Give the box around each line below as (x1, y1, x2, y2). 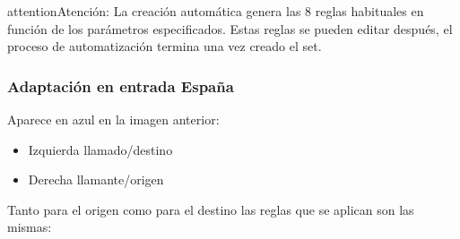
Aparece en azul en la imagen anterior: (7, 110, 220, 128)
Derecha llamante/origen (28, 170, 164, 189)
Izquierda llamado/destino (28, 140, 173, 158)
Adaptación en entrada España (7, 74, 234, 97)
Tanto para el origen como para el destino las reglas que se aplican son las (7, 200, 414, 218)
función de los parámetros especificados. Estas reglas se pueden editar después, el (7, 19, 453, 38)
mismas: (7, 218, 52, 236)
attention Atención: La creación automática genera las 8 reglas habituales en (7, 2, 424, 20)
